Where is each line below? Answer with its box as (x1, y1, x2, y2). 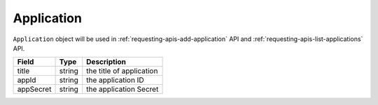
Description (86, 57, 126, 67)
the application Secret (86, 84, 159, 94)
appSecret (17, 84, 52, 94)
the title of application (86, 66, 158, 76)
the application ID (86, 75, 144, 85)
